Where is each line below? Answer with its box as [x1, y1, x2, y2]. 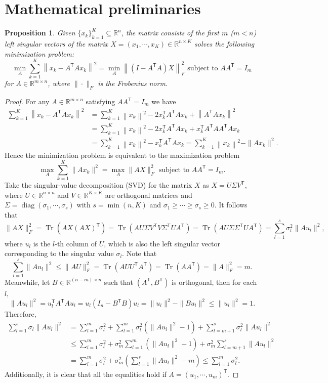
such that [104, 276, 134, 287]
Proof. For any [5, 96, 50, 107]
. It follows [214, 199, 248, 210]
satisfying [86, 96, 115, 107]
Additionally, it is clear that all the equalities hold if [5, 368, 167, 379]
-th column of [55, 238, 97, 248]
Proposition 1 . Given [5, 27, 75, 38]
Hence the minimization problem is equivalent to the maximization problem [5, 150, 240, 160]
